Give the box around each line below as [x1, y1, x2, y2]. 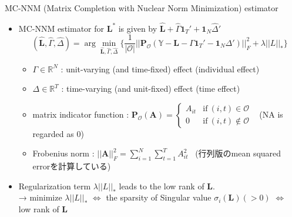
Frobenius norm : [32, 147, 95, 159]
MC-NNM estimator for [18, 22, 105, 34]
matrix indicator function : [32, 108, 129, 120]
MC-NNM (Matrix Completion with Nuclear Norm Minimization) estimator [5, 2, 278, 14]
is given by [118, 22, 157, 34]
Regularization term [18, 179, 91, 192]
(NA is [259, 108, 283, 120]
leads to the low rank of [119, 179, 204, 192]
